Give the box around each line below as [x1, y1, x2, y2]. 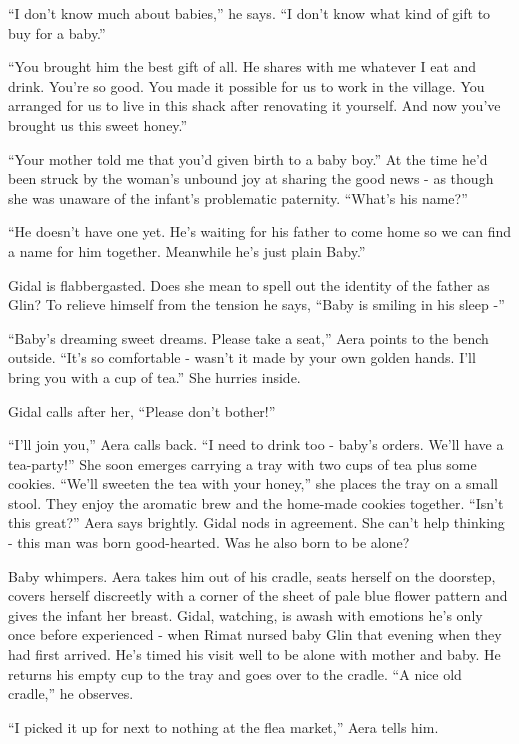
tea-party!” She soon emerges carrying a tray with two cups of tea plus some [8, 453, 477, 474]
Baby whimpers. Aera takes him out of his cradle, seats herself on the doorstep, [8, 565, 496, 586]
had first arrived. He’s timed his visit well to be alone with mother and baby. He [8, 644, 501, 665]
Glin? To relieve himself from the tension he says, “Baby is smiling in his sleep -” [8, 294, 505, 315]
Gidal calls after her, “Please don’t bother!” [8, 400, 276, 421]
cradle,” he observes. [8, 683, 134, 704]
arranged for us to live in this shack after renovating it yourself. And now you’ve [8, 95, 501, 116]
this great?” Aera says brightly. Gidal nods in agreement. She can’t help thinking [8, 512, 505, 533]
